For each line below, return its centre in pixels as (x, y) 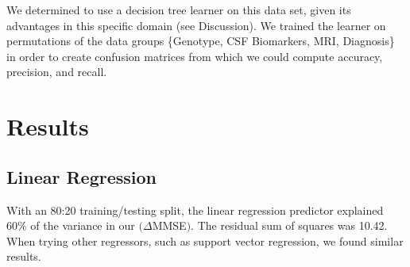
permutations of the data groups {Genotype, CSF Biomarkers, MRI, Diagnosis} (201, 41)
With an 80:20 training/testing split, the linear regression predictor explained (195, 210)
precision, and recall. (57, 72)
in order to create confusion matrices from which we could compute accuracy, (195, 56)
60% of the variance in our (71, 225)
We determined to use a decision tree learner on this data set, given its (179, 10)
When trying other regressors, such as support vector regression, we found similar (205, 240)
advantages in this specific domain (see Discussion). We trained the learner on (196, 25)
